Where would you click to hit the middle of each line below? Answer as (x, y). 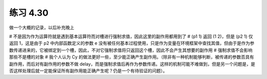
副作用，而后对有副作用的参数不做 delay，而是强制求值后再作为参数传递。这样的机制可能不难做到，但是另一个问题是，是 (132, 64)
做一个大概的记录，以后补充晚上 (42, 27)
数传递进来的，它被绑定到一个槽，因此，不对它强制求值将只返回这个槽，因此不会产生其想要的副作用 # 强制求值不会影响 (131, 50)
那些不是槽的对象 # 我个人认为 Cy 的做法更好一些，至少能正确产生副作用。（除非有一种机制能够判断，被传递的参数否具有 (132, 57)
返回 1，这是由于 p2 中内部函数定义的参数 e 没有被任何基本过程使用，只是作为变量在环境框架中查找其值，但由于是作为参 (132, 43)
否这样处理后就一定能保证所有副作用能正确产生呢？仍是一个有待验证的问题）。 (88, 71)
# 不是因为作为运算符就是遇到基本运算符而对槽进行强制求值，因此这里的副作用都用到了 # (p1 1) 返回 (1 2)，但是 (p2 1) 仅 (131, 36)
